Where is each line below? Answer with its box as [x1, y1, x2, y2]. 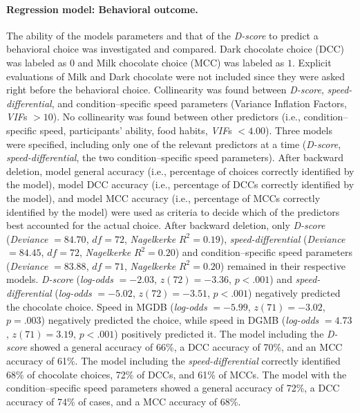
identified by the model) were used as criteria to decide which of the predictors [6, 204, 340, 219]
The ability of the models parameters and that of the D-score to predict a [6, 28, 319, 42]
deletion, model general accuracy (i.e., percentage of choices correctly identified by [6, 163, 354, 178]
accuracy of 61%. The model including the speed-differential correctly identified [6, 354, 341, 368]
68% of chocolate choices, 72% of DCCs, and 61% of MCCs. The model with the [6, 367, 347, 381]
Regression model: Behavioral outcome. [6, 1, 198, 16]
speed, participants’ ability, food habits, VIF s [39, 122, 232, 137]
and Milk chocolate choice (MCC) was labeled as [77, 55, 285, 69]
